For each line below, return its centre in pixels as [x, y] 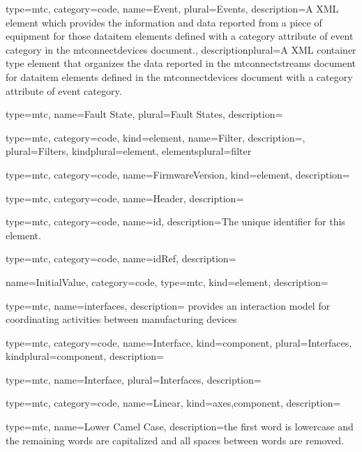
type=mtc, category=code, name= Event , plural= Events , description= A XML [172, 8]
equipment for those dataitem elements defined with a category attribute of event [180, 36]
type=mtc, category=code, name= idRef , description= [121, 258]
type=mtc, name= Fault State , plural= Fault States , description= [144, 114]
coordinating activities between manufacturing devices [121, 319]
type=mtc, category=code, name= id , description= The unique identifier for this [175, 221]
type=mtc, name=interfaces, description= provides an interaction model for [168, 305]
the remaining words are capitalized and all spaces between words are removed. [175, 440]
